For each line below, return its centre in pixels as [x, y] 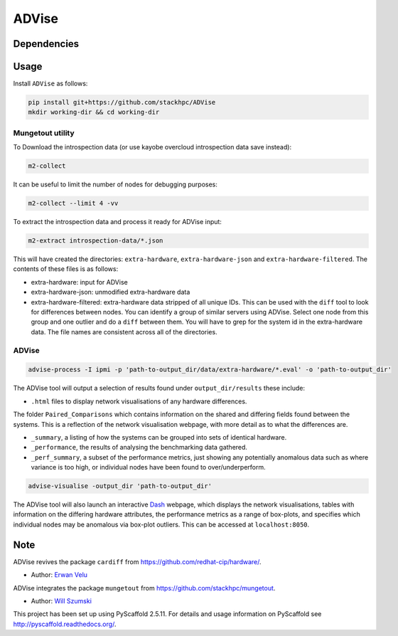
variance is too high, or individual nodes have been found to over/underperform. [148, 467]
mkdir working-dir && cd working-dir [94, 112]
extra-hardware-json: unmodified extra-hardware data [111, 292]
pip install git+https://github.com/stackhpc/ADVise [122, 102]
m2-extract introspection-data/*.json [96, 241]
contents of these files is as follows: [66, 269]
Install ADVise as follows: [50, 84]
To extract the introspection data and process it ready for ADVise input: [117, 222]
